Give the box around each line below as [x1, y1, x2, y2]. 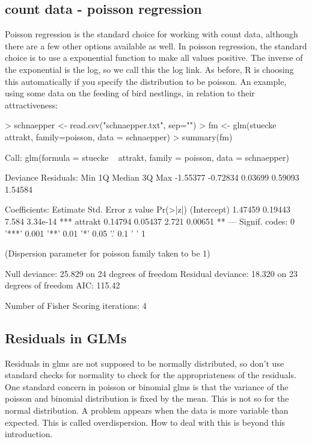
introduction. [5, 428, 53, 440]
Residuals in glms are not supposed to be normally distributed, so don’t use [5, 356, 284, 369]
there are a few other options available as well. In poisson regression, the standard [5, 39, 307, 52]
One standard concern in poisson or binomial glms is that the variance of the [5, 380, 289, 393]
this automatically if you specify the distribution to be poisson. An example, [5, 75, 287, 87]
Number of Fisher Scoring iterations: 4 [5, 299, 147, 311]
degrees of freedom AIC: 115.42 [5, 279, 120, 291]
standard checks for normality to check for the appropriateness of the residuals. [5, 369, 296, 381]
